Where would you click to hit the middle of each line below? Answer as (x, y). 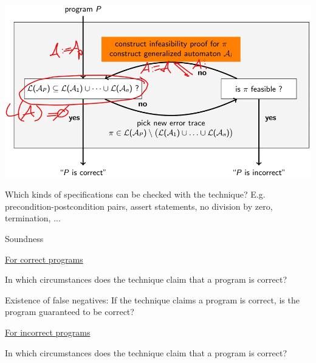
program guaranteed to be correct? (70, 312)
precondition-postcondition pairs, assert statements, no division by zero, (139, 206)
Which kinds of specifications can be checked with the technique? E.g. (135, 194)
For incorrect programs (48, 332)
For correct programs (44, 259)
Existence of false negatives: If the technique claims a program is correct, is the (152, 299)
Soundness (24, 238)
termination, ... (33, 218)
